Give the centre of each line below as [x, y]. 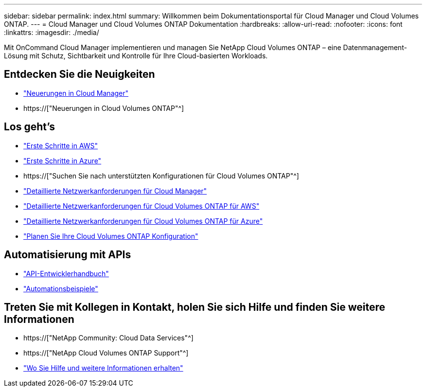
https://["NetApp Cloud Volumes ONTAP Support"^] [106, 353]
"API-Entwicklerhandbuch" [66, 273]
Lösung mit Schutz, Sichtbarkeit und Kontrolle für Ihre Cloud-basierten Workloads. [136, 56]
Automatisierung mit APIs [68, 255]
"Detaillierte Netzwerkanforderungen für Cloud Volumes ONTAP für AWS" [142, 206]
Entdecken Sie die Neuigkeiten [80, 74]
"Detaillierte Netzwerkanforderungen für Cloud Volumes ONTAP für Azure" [143, 221]
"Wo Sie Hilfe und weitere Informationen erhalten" [103, 368]
